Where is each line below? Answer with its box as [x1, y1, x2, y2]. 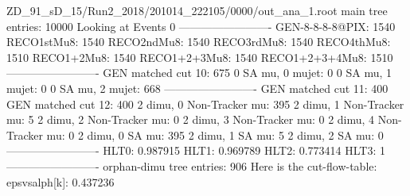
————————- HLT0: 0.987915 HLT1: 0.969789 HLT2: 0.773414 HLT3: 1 [6, 142, 385, 159]
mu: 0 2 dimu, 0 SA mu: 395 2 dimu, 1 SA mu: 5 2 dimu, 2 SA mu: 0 [46, 126, 384, 143]
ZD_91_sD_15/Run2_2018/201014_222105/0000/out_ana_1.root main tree [6, 2, 388, 18]
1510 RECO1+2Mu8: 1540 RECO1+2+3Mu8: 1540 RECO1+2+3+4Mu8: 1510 [6, 48, 393, 65]
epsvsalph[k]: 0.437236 [6, 173, 115, 190]
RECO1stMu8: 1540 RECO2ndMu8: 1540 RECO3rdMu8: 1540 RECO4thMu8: [6, 33, 391, 50]
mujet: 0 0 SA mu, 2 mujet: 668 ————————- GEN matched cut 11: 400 [6, 79, 389, 96]
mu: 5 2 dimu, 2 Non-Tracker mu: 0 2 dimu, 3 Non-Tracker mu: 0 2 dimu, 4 [6, 111, 375, 128]
